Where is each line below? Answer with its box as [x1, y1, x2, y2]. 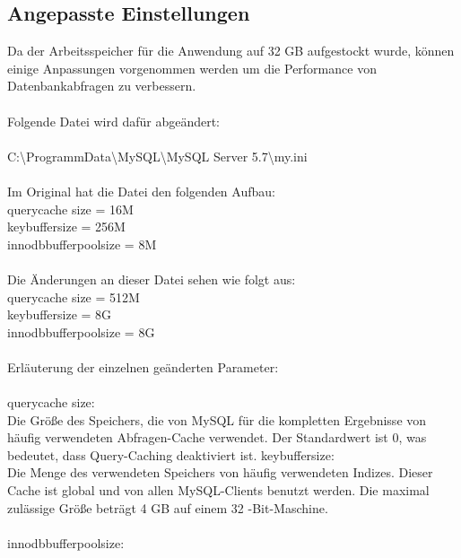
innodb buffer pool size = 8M [7, 234, 157, 253]
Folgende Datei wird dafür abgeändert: [7, 111, 220, 130]
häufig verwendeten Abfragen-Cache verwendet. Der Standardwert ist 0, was [7, 428, 427, 447]
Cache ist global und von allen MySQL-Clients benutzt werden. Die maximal [7, 481, 430, 500]
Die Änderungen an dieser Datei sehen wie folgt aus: [7, 269, 296, 288]
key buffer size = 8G [7, 305, 112, 324]
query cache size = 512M [7, 287, 140, 306]
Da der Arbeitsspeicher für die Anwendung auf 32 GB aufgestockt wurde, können [7, 41, 455, 60]
